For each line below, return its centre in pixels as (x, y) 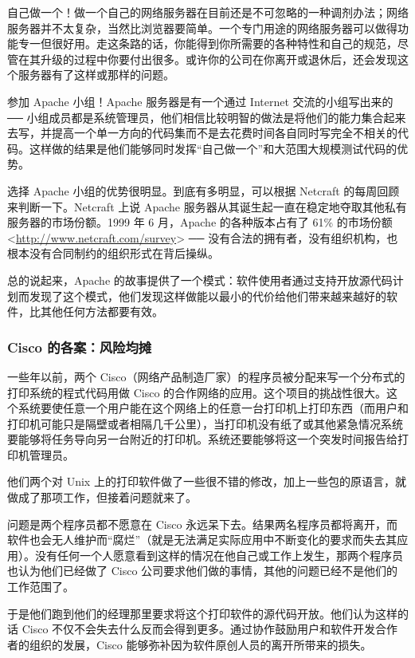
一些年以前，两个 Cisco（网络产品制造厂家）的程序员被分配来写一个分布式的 (206, 376)
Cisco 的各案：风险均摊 (80, 347)
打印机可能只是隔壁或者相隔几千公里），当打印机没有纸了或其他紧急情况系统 (205, 423)
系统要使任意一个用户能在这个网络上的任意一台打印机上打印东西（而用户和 (213, 408)
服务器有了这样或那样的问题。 (96, 75)
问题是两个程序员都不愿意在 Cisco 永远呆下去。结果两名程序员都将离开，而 (203, 524)
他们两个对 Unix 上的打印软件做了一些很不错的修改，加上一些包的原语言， (201, 481)
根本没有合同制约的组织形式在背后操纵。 (113, 253)
